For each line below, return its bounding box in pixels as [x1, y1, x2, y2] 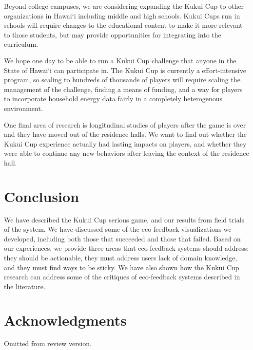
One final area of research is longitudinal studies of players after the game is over [4, 119, 246, 129]
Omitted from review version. [4, 338, 92, 348]
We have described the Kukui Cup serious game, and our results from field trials [4, 214, 245, 224]
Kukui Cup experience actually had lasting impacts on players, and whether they [4, 138, 247, 148]
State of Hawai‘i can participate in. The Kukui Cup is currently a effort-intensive [4, 65, 246, 75]
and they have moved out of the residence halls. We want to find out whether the [4, 129, 247, 139]
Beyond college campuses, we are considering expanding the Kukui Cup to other [4, 1, 244, 11]
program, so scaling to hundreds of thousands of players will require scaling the [4, 74, 240, 85]
